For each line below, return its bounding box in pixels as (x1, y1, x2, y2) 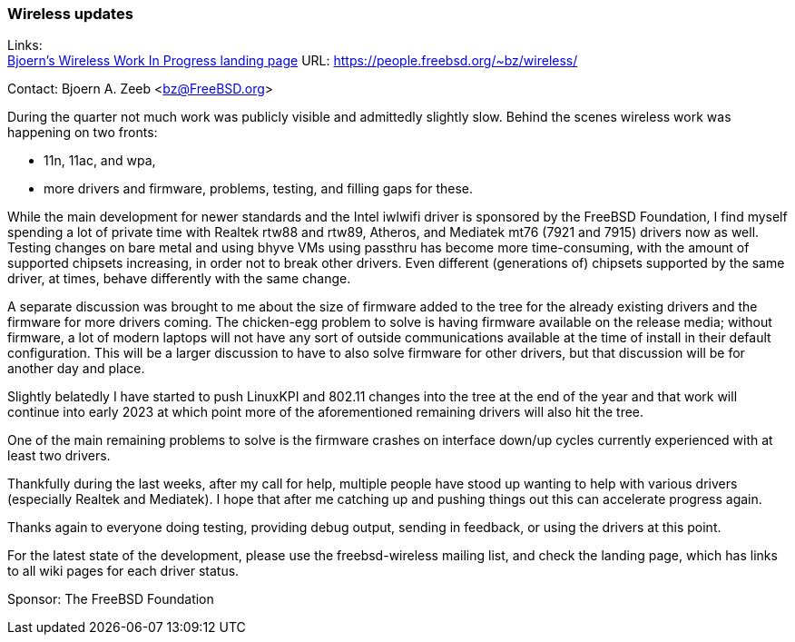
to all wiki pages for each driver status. (7, 563, 240, 579)
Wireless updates (7, 5, 133, 23)
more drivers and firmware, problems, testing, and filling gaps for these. (44, 181, 474, 197)
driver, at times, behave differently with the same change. (7, 271, 351, 287)
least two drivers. (7, 448, 111, 464)
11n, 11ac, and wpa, (44, 153, 156, 169)
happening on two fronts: (7, 124, 158, 141)
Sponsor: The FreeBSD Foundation (7, 591, 214, 607)
